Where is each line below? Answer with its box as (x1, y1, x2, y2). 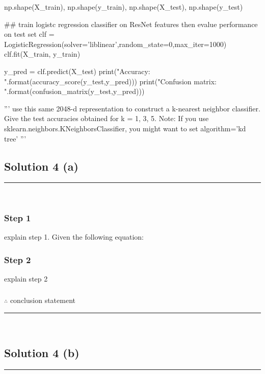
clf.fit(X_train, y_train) (4, 49, 81, 59)
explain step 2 (4, 273, 48, 284)
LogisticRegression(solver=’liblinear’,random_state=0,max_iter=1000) (4, 38, 227, 49)
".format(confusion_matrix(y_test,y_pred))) (4, 86, 145, 97)
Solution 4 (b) (4, 345, 79, 361)
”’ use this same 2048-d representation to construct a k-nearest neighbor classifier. (4, 103, 260, 113)
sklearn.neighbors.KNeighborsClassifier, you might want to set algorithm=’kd (4, 123, 246, 133)
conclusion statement (10, 295, 75, 306)
